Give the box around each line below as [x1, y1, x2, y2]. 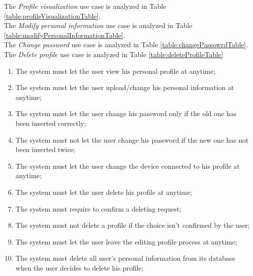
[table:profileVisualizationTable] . [4, 10, 101, 21]
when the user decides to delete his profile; [15, 262, 143, 273]
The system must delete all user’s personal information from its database [15, 253, 235, 263]
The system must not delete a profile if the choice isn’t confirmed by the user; [15, 220, 250, 230]
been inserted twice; [15, 144, 76, 154]
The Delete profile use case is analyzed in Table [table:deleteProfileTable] [4, 49, 224, 59]
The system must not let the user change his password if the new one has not [15, 134, 249, 145]
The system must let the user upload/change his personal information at [15, 82, 234, 92]
